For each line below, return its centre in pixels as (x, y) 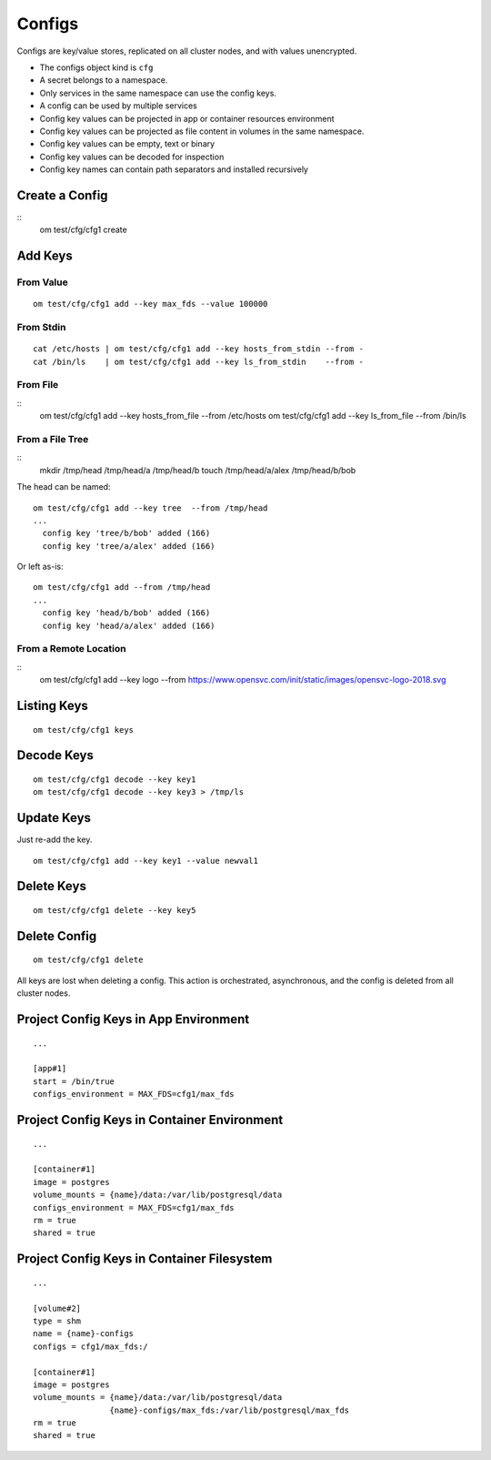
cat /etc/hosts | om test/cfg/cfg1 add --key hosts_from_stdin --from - (198, 349)
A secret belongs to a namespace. (104, 80)
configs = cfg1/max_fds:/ (91, 1346)
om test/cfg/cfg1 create (83, 230)
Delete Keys (51, 886)
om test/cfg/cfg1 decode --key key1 (115, 779)
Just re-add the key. (55, 840)
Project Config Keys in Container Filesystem (145, 1259)
